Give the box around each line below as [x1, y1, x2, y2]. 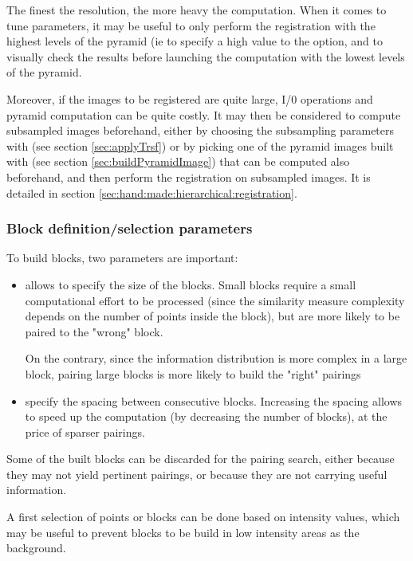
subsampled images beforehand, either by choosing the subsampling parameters [6, 122, 395, 139]
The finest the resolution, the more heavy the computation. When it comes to [6, 2, 387, 18]
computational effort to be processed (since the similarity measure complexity [25, 292, 405, 308]
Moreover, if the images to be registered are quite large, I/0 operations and [6, 90, 373, 107]
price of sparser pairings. [25, 423, 145, 440]
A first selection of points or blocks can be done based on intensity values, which [6, 508, 400, 525]
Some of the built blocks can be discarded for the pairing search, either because [6, 450, 395, 467]
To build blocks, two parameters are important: [6, 249, 238, 266]
